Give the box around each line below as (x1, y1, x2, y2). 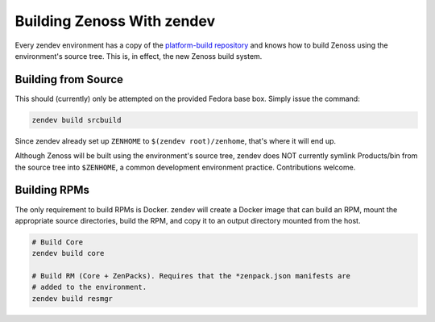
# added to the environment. (31, 282, 147, 292)
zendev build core (31, 249, 105, 258)
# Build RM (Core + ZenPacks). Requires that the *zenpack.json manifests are (31, 271, 350, 281)
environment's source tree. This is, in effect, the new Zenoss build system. (14, 51, 263, 61)
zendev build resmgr (31, 294, 113, 303)
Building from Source (14, 73, 124, 86)
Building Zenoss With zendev (14, 12, 216, 30)
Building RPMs (14, 183, 90, 197)
